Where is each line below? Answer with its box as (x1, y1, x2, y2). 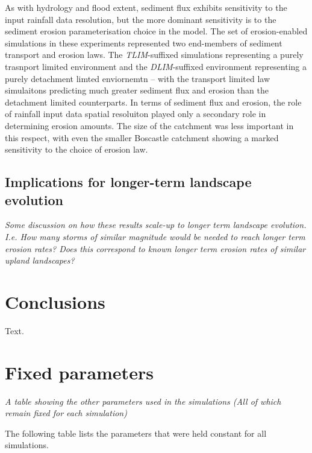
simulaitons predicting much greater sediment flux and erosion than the (5, 84, 269, 97)
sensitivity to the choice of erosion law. (5, 143, 148, 156)
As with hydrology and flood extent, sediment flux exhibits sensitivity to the (5, 1, 287, 13)
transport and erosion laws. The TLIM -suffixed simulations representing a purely (5, 48, 304, 61)
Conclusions (5, 289, 105, 314)
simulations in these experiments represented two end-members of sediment (5, 36, 282, 49)
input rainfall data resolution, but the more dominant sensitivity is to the (5, 13, 276, 25)
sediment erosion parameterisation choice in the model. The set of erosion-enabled (5, 25, 308, 37)
